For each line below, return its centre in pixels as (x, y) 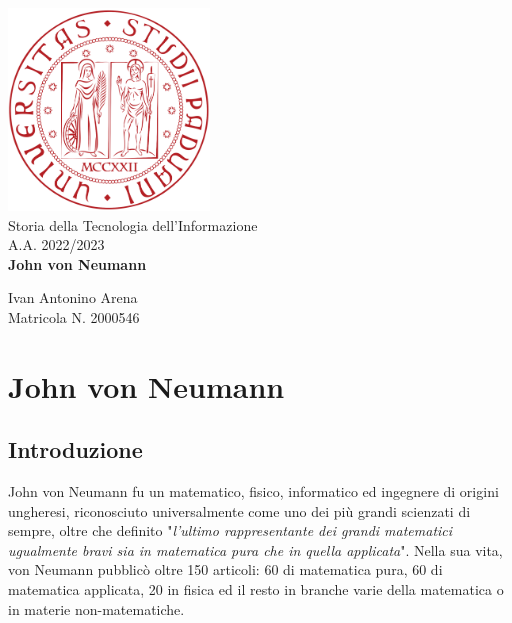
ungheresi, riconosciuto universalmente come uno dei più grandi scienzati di (239, 510)
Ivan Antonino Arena (73, 297)
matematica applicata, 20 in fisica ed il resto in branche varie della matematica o (256, 589)
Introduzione (75, 449)
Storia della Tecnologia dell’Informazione (133, 224)
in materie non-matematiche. (96, 608)
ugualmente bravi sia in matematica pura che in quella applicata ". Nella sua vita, (255, 549)
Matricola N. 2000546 (74, 316)
